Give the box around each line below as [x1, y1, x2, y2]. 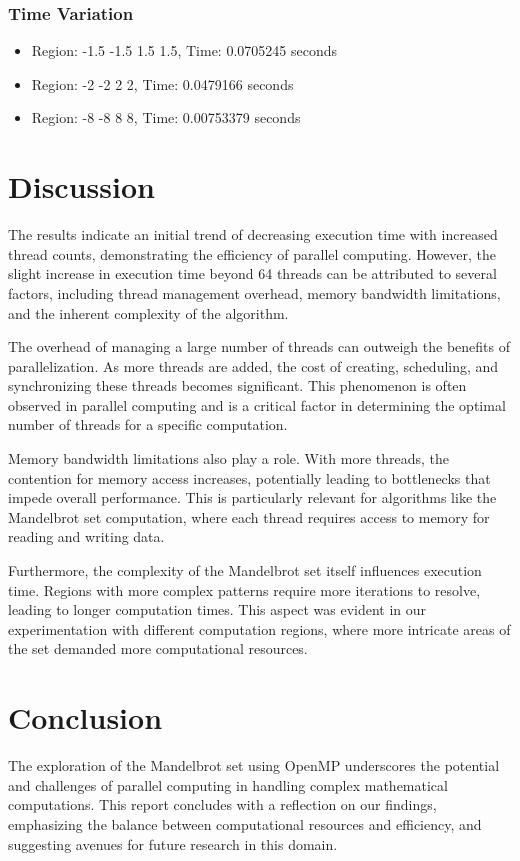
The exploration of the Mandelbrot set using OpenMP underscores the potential [8, 755, 500, 776]
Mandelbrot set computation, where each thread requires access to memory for [8, 506, 490, 527]
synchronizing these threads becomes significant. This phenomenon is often [8, 375, 467, 396]
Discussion [8, 166, 155, 207]
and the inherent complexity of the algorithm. [8, 302, 289, 323]
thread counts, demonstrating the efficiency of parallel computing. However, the [8, 243, 496, 264]
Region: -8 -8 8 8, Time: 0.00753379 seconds [31, 107, 301, 128]
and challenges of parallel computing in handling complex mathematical [8, 774, 448, 795]
